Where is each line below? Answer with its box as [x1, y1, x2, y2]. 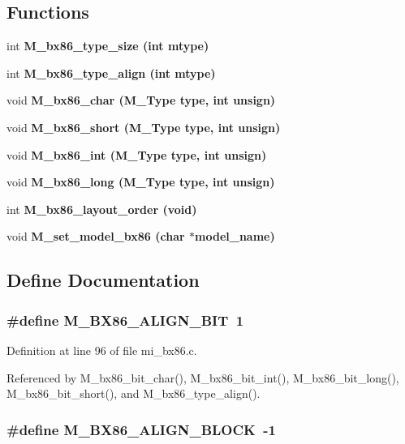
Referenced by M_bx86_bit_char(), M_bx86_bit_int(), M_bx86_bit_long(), [6, 369, 399, 386]
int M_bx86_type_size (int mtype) [6, 37, 209, 54]
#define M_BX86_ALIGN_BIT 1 [6, 310, 244, 330]
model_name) [195, 228, 275, 245]
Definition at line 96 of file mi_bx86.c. [6, 341, 197, 358]
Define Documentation [6, 267, 200, 292]
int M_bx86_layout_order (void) [6, 200, 197, 217]
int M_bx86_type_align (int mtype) [6, 64, 216, 81]
